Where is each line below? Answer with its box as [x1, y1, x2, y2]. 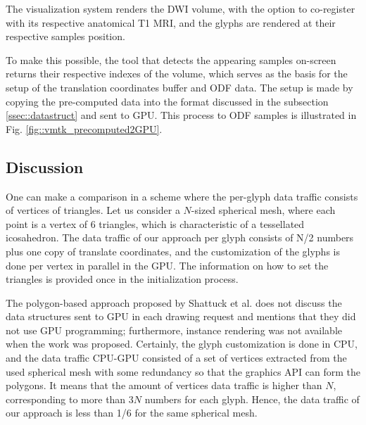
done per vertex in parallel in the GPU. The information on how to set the [6, 258, 329, 272]
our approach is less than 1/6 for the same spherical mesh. [6, 405, 258, 420]
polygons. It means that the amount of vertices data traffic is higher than [6, 378, 322, 393]
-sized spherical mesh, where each [191, 203, 336, 217]
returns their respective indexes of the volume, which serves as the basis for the [6, 66, 348, 81]
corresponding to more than [6, 391, 126, 406]
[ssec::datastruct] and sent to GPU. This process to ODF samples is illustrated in [6, 108, 357, 122]
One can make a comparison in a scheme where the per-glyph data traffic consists [6, 189, 358, 203]
